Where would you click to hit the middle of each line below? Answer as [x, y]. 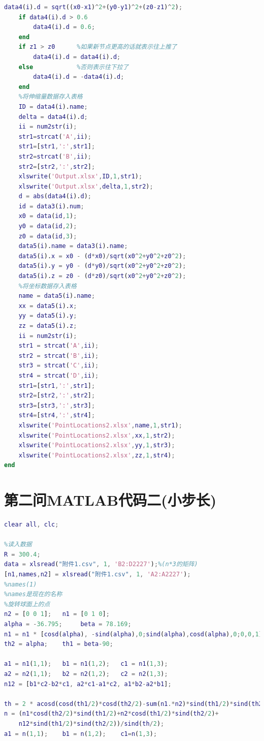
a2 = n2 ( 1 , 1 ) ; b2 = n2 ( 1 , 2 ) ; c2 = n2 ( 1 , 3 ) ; [86, 674]
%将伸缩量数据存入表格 [51, 97]
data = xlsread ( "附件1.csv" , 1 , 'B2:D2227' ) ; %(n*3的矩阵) [101, 564]
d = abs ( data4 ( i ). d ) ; [55, 196]
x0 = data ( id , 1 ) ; [48, 216]
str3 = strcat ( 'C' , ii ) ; [59, 366]
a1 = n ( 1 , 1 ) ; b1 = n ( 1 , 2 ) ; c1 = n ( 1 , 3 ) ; [81, 734]
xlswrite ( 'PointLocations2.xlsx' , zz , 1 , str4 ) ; [97, 455]
